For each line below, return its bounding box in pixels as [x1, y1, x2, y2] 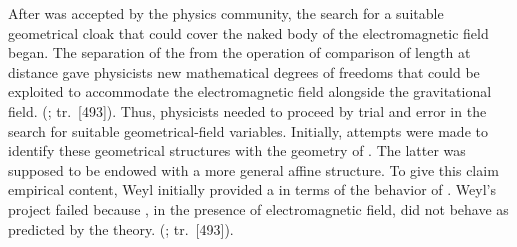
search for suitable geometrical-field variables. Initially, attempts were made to [8, 120, 488, 141]
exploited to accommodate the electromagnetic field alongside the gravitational [8, 81, 492, 102]
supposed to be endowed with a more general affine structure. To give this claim [8, 159, 499, 180]
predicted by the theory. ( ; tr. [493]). [8, 218, 234, 239]
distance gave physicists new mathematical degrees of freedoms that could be [8, 61, 480, 82]
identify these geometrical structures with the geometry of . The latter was [8, 140, 466, 161]
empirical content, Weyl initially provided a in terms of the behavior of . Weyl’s [8, 179, 497, 200]
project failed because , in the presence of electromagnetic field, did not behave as [8, 198, 509, 219]
